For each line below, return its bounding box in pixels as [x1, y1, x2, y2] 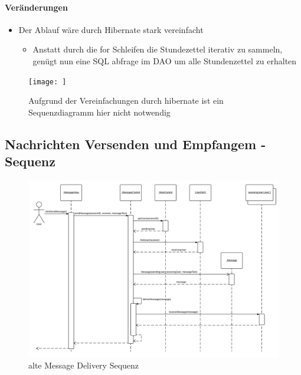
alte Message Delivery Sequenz [28, 359, 139, 371]
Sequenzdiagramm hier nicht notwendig [28, 106, 171, 118]
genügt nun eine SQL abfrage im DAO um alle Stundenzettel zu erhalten [32, 54, 297, 67]
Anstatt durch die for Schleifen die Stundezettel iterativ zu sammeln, [32, 43, 283, 55]
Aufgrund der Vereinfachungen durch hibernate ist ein [28, 94, 224, 107]
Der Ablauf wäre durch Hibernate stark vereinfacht [18, 23, 204, 35]
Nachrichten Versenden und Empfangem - [5, 134, 266, 153]
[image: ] [28, 77, 67, 86]
